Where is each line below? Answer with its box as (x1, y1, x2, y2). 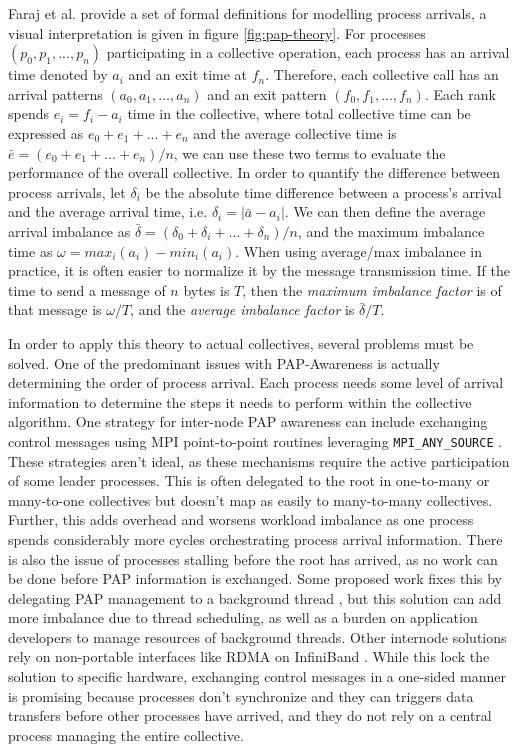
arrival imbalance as (8, 220, 131, 241)
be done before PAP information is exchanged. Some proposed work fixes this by (8, 568, 502, 589)
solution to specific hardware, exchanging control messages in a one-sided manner (8, 666, 506, 687)
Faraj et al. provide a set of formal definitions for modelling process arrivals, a (8, 3, 487, 23)
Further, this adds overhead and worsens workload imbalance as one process (8, 509, 474, 530)
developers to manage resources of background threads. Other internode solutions (8, 626, 507, 647)
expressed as (8, 122, 84, 143)
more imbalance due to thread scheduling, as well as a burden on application (8, 607, 478, 628)
